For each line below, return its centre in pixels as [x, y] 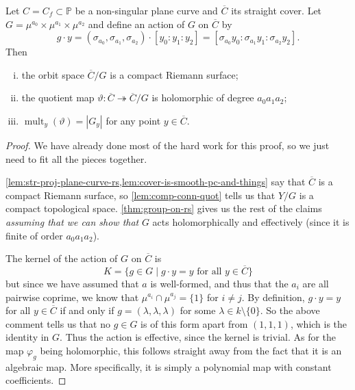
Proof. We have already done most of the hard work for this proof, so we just [168, 145]
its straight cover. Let [277, 10]
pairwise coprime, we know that [72, 297]
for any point [133, 120]
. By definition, [273, 297]
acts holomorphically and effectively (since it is [251, 221]
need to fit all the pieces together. [76, 158]
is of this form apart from [194, 323]
